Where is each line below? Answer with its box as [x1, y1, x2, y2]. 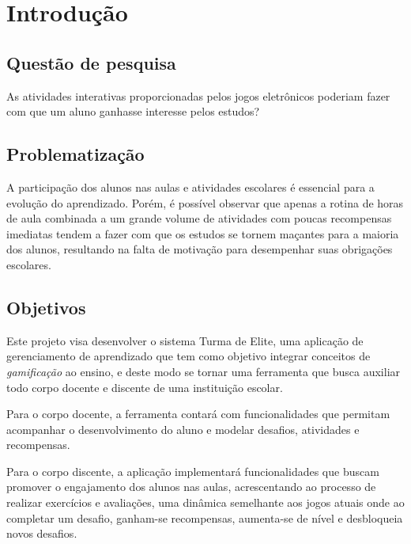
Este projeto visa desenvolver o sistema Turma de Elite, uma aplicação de [6, 332, 364, 348]
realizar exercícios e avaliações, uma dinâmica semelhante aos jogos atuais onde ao [6, 494, 405, 511]
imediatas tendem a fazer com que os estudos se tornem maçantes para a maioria [6, 225, 399, 242]
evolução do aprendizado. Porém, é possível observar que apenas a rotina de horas [6, 194, 404, 211]
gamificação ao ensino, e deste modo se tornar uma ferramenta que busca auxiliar [6, 363, 401, 379]
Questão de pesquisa [6, 50, 176, 74]
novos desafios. [6, 525, 77, 542]
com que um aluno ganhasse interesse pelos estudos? [6, 103, 260, 120]
